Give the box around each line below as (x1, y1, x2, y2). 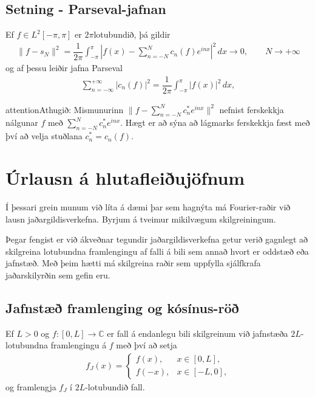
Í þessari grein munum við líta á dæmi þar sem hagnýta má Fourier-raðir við (5, 200, 291, 213)
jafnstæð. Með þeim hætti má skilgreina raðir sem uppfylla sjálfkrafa (5, 257, 261, 269)
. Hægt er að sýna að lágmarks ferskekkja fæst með (120, 116, 310, 129)
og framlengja (5, 380, 56, 393)
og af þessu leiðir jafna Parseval (5, 61, 123, 74)
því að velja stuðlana (5, 129, 83, 142)
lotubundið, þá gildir (93, 28, 171, 41)
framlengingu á (50, 339, 107, 351)
